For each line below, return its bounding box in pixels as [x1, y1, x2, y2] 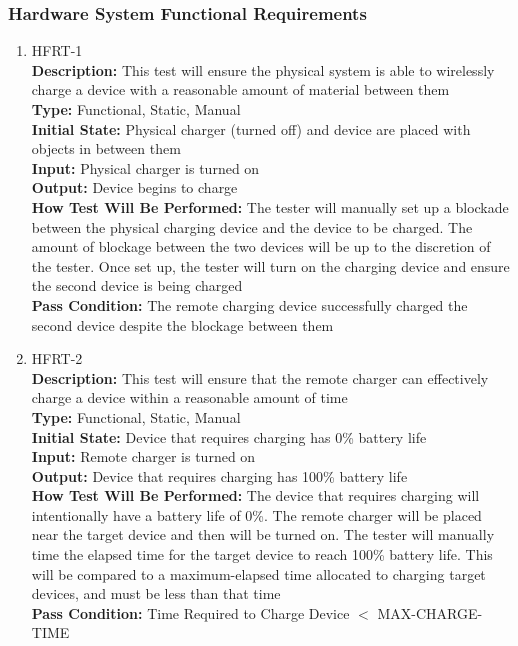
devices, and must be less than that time [31, 583, 281, 604]
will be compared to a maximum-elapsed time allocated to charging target [31, 563, 486, 584]
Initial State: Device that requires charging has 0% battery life [31, 426, 427, 447]
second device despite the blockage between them [31, 314, 334, 335]
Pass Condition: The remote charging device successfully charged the [31, 294, 468, 315]
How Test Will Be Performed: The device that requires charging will [31, 485, 480, 506]
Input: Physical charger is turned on [31, 157, 260, 178]
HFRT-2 [31, 348, 83, 369]
